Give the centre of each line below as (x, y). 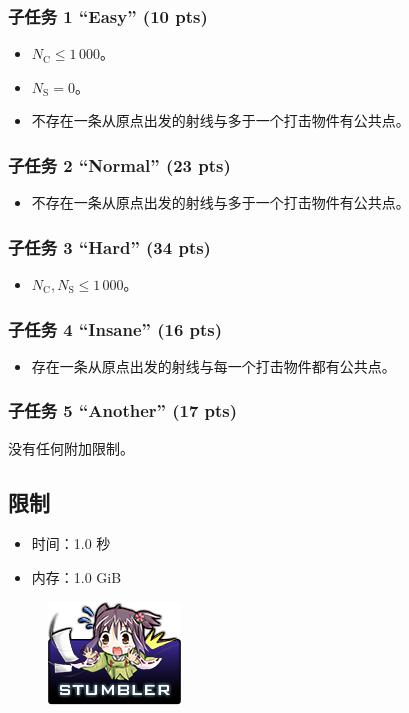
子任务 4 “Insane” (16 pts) (115, 328)
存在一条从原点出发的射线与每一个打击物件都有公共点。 (213, 365)
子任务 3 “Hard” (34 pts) (109, 246)
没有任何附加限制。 (71, 447)
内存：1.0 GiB (76, 577)
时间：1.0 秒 (71, 543)
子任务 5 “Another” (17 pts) (123, 410)
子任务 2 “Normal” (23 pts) (119, 164)
